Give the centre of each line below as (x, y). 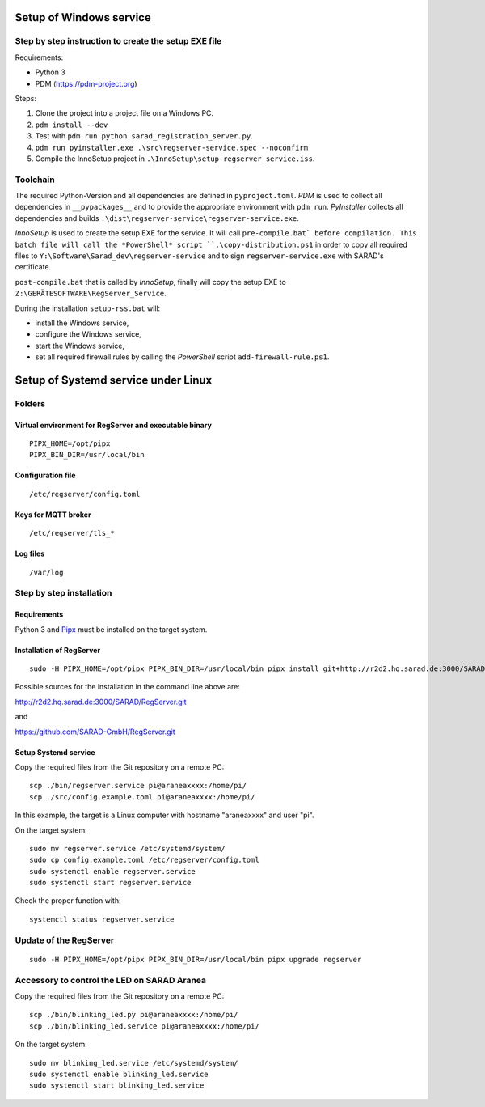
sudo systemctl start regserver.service (110, 883)
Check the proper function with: (68, 901)
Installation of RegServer (58, 650)
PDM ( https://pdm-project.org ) (86, 83)
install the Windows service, (82, 323)
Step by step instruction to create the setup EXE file (118, 41)
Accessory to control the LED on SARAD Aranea (110, 980)
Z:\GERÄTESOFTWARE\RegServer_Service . (91, 293)
